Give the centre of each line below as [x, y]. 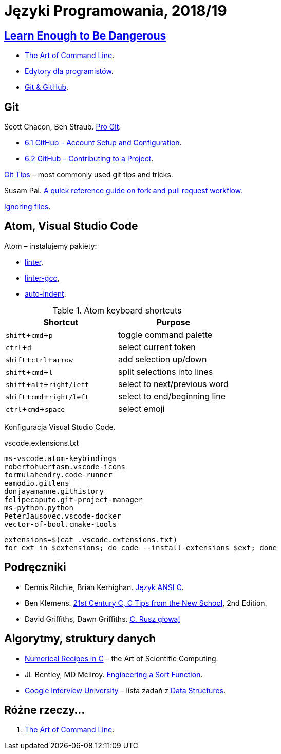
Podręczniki [35, 567]
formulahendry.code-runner [58, 475]
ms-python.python [39, 508]
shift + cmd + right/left [48, 396]
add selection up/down [162, 359]
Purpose [173, 322]
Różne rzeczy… [45, 710]
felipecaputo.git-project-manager [73, 499]
